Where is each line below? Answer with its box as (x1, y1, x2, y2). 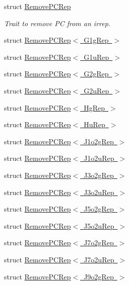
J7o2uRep (84, 254, 114, 264)
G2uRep (84, 85, 109, 96)
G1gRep (84, 35, 109, 45)
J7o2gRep (84, 237, 114, 248)
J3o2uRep (84, 186, 114, 197)
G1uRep (84, 51, 109, 62)
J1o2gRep (84, 136, 114, 146)
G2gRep (84, 68, 109, 79)
